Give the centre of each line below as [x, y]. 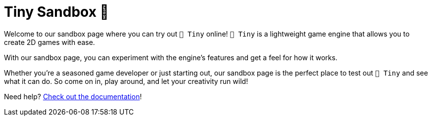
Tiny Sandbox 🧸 [56, 12]
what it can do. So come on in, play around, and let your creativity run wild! [126, 81]
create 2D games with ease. [49, 42]
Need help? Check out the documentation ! [73, 96]
